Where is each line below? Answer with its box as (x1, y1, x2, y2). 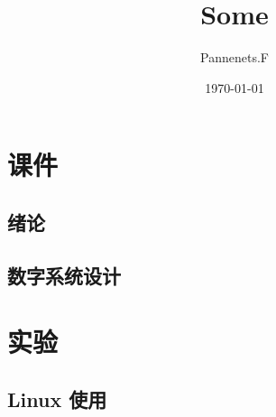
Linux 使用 (7, 385, 107, 412)
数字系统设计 (7, 261, 121, 289)
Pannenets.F (200, 48, 269, 67)
